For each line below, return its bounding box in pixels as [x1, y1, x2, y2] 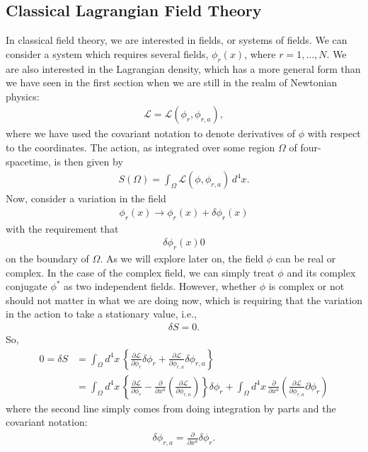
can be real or [275, 251, 336, 266]
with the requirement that [6, 221, 119, 236]
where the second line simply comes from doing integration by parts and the [6, 400, 336, 415]
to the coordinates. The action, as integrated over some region [6, 140, 275, 154]
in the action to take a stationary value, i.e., [6, 306, 197, 321]
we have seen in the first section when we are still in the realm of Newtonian [6, 75, 338, 90]
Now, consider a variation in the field [6, 191, 166, 206]
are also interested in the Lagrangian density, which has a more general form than [6, 61, 361, 76]
